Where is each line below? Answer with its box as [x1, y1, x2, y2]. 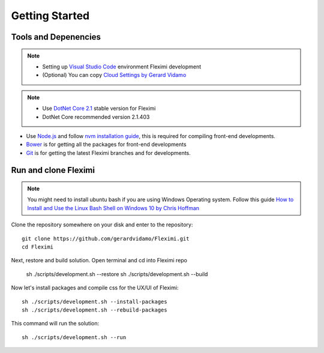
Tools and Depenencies [11, 32, 101, 42]
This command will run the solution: [11, 320, 100, 327]
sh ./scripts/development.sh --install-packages [22, 298, 167, 305]
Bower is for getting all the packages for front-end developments [26, 141, 187, 148]
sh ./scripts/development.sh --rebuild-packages [22, 307, 167, 313]
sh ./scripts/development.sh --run [22, 334, 127, 340]
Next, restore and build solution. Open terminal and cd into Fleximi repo [11, 257, 188, 264]
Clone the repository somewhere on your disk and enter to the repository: [11, 221, 193, 228]
